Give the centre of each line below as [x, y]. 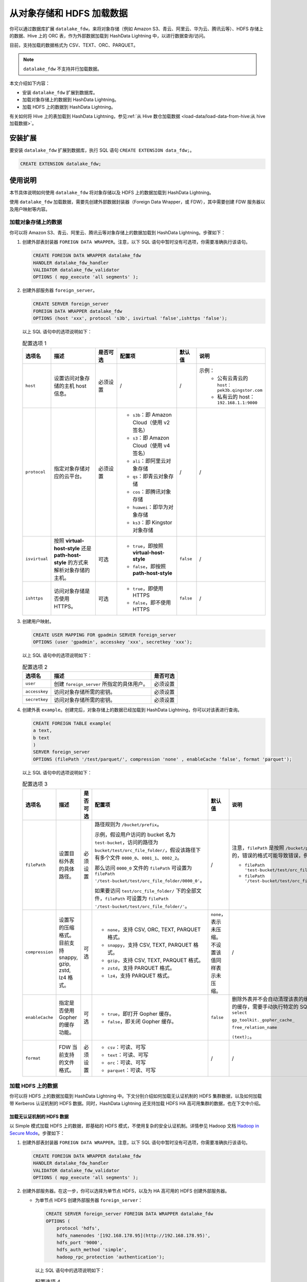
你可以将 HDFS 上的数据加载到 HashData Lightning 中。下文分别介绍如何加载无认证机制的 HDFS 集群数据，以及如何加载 [136, 1096]
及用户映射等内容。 [30, 209]
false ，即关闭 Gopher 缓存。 [142, 1021]
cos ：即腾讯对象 [152, 491]
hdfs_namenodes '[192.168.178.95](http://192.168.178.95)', [134, 1235]
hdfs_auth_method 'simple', [92, 1250]
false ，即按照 [149, 566]
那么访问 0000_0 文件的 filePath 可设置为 [143, 868]
